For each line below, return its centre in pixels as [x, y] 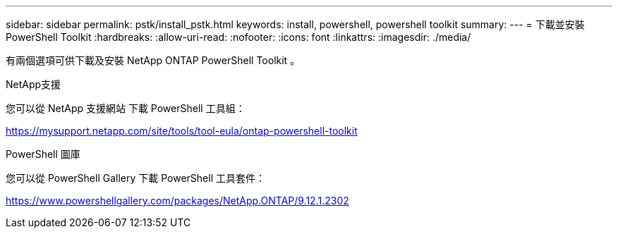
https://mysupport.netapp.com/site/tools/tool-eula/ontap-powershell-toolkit [182, 131]
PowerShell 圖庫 [43, 154]
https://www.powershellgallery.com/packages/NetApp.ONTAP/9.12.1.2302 [177, 201]
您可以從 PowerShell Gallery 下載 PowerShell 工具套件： [135, 178]
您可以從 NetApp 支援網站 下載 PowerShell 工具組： [126, 108]
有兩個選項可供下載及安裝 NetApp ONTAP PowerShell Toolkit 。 [153, 60]
